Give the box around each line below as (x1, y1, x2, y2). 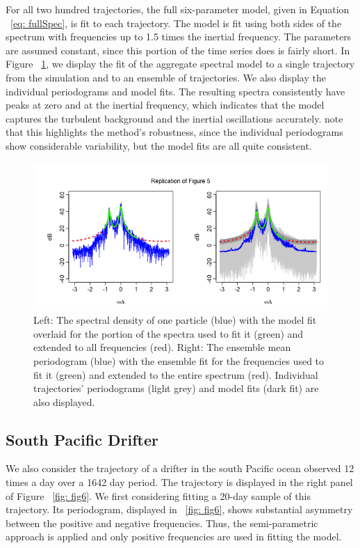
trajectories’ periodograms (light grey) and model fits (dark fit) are (33, 381, 319, 396)
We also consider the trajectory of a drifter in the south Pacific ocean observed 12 (6, 461, 354, 476)
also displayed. (33, 394, 95, 409)
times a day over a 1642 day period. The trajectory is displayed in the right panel (6, 475, 353, 490)
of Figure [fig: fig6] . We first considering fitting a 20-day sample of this (6, 488, 311, 503)
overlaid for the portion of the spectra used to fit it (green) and (33, 326, 304, 340)
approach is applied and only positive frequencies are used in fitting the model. (6, 529, 342, 544)
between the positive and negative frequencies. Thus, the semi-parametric (6, 515, 318, 530)
